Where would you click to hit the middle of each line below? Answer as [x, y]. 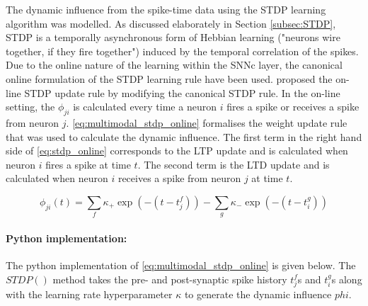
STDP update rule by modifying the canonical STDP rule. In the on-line [182, 92]
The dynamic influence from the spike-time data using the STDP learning [166, 9]
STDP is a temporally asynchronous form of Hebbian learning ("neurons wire [173, 37]
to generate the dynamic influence [258, 294]
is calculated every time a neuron [145, 107]
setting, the [30, 107]
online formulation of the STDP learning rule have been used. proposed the [169, 78]
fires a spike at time [88, 164]
